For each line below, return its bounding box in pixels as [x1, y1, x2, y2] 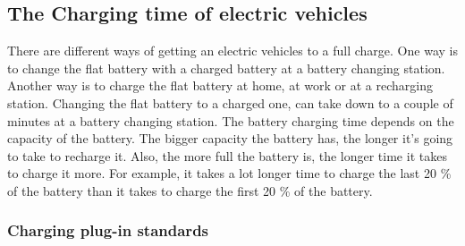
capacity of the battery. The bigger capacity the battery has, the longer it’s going [7, 129, 453, 148]
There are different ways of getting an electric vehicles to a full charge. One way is [7, 41, 458, 60]
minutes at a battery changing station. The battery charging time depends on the [7, 111, 454, 130]
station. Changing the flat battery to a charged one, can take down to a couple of [7, 93, 453, 112]
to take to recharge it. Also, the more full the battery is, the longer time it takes [7, 146, 447, 165]
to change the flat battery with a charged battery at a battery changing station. [7, 58, 445, 77]
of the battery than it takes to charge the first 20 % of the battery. [7, 181, 373, 199]
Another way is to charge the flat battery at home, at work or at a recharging [7, 76, 433, 95]
